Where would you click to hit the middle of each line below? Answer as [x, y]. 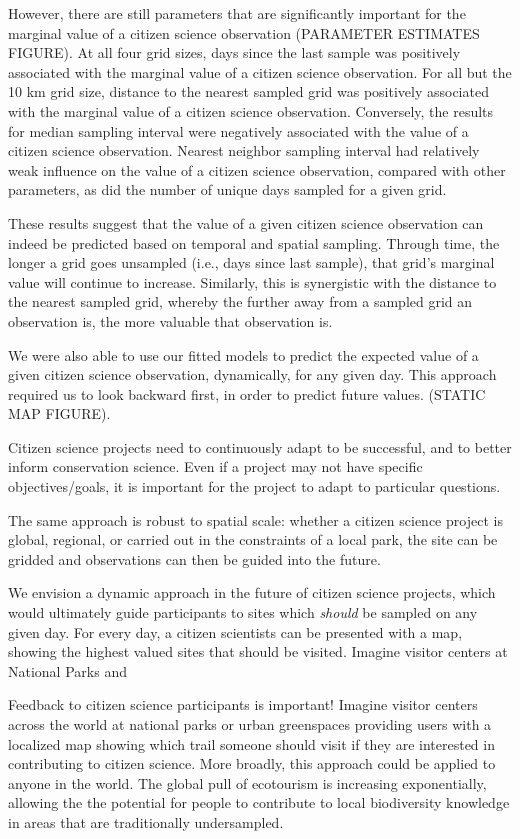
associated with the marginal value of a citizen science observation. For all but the [260, 71]
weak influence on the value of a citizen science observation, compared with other [257, 169]
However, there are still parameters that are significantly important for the [237, 13]
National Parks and [67, 670]
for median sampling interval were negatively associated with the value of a [238, 130]
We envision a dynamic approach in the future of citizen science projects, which [252, 592]
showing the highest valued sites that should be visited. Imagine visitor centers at [258, 651]
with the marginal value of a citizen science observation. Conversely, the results [251, 110]
